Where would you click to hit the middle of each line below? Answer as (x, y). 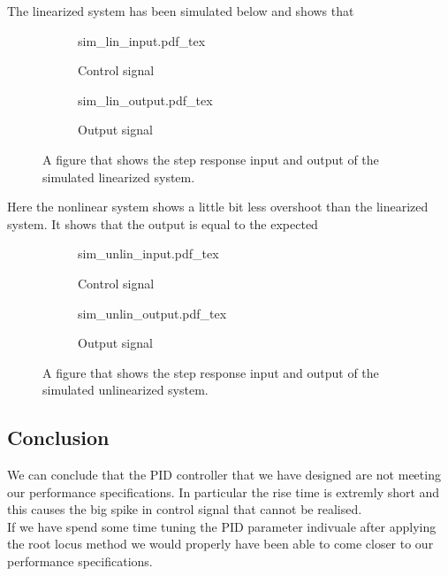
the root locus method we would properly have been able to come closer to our (220, 544)
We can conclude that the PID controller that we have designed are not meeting (224, 475)
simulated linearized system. (119, 177)
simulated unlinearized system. (125, 390)
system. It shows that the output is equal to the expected (163, 223)
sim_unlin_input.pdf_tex (148, 253)
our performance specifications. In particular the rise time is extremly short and (224, 492)
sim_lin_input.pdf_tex (142, 40)
